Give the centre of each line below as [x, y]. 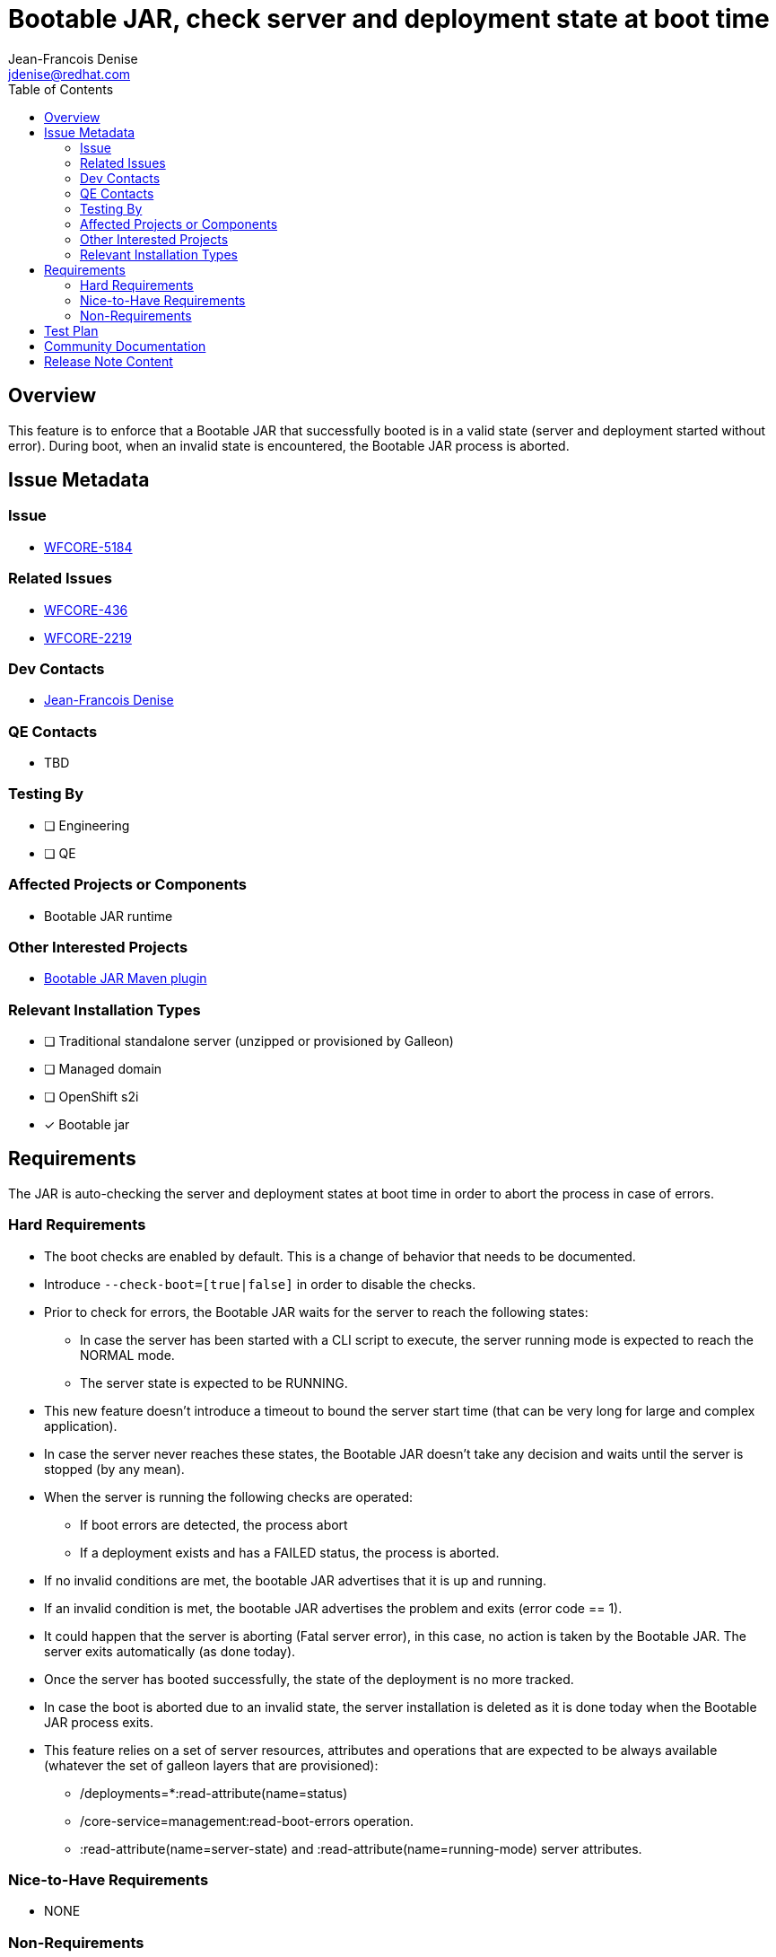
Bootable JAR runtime [109, 916]
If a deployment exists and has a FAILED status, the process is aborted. [290, 1552]
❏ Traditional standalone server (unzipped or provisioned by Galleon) [249, 1041]
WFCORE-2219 [88, 637]
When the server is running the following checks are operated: [229, 1496]
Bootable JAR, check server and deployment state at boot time [389, 19]
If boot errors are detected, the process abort [214, 1524]
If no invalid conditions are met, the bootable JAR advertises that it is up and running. [295, 1580]
